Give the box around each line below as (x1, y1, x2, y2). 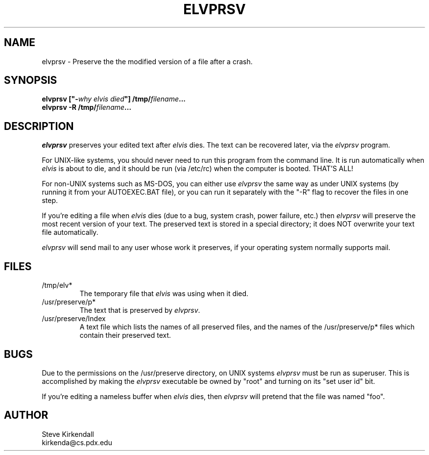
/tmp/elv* (42, 281, 72, 290)
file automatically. (42, 228, 98, 237)
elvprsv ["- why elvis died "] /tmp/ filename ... (42, 95, 186, 103)
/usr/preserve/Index (42, 314, 106, 323)
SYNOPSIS (4, 74, 57, 87)
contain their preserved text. (79, 331, 171, 340)
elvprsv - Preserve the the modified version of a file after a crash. (42, 57, 253, 66)
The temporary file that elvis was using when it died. (79, 289, 249, 298)
